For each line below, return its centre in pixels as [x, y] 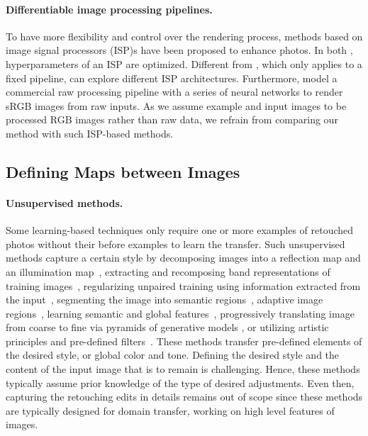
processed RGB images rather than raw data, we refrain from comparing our [172, 119]
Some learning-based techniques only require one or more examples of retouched [180, 230]
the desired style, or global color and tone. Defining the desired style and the [173, 355]
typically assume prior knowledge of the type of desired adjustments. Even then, [180, 382]
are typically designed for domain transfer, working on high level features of [170, 410]
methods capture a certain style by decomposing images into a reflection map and [183, 258]
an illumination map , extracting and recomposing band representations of [168, 271]
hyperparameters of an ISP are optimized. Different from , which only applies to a [184, 63]
